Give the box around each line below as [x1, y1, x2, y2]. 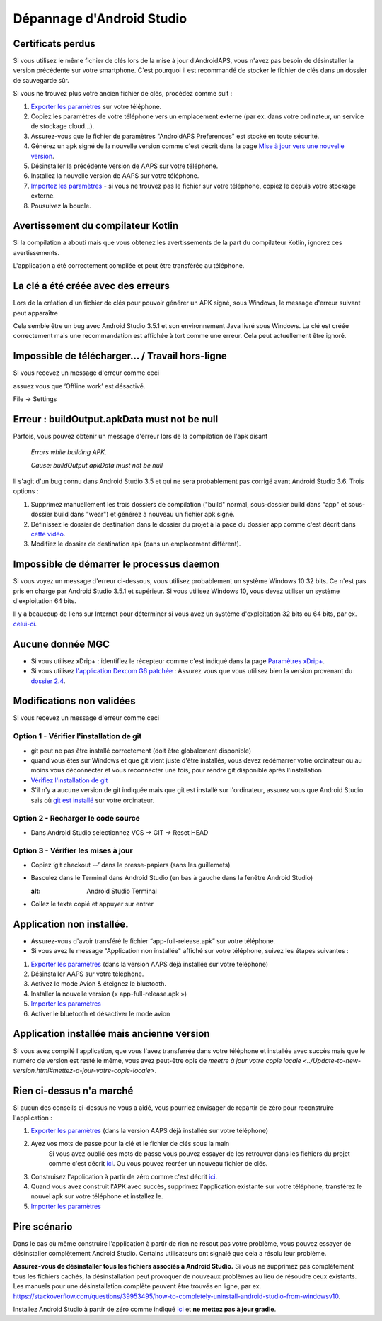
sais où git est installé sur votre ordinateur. [30, 796, 155, 804]
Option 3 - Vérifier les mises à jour [13, 845, 134, 855]
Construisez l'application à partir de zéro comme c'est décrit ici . [30, 1172, 218, 1181]
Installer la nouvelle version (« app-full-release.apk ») [30, 989, 187, 998]
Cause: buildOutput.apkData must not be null [30, 461, 163, 469]
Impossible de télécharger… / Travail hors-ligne [13, 350, 228, 362]
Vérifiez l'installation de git [30, 776, 108, 785]
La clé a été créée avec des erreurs [13, 280, 170, 292]
